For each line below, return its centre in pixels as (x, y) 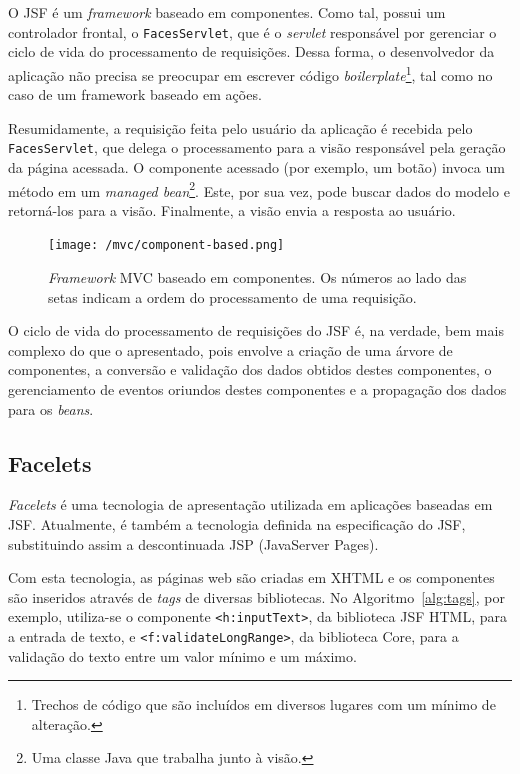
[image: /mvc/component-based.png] (166, 245)
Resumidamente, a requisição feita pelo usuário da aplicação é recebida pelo (240, 127)
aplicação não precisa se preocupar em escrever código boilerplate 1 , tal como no (250, 73)
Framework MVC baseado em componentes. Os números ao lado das (257, 277)
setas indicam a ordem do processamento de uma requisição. (232, 296)
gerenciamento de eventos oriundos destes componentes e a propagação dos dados (257, 389)
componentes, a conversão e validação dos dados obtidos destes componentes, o (250, 369)
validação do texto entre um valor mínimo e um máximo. (182, 655)
